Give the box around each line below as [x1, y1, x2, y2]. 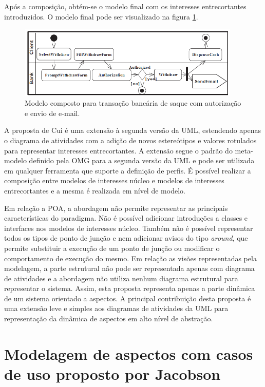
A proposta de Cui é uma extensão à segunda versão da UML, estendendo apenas [4, 125, 261, 136]
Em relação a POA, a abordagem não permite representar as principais [4, 202, 228, 213]
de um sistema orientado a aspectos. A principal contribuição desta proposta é [4, 293, 251, 303]
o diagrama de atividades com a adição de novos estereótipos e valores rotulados [4, 134, 257, 145]
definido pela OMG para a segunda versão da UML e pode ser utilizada [29, 155, 255, 166]
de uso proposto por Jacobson [4, 363, 221, 384]
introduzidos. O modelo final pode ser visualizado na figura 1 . [4, 11, 198, 22]
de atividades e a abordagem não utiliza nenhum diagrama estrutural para [4, 273, 238, 283]
